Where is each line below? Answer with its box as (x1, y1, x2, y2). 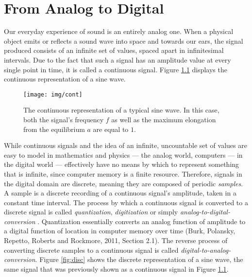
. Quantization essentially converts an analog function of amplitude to (37, 216, 246, 226)
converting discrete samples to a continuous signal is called (4, 244, 179, 255)
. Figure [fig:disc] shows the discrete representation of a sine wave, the (35, 254, 243, 264)
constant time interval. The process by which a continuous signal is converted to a (4, 197, 248, 207)
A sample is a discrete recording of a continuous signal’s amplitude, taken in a (4, 188, 236, 198)
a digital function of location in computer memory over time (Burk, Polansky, (4, 226, 235, 236)
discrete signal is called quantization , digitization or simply (4, 207, 178, 217)
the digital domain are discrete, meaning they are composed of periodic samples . (4, 178, 243, 188)
